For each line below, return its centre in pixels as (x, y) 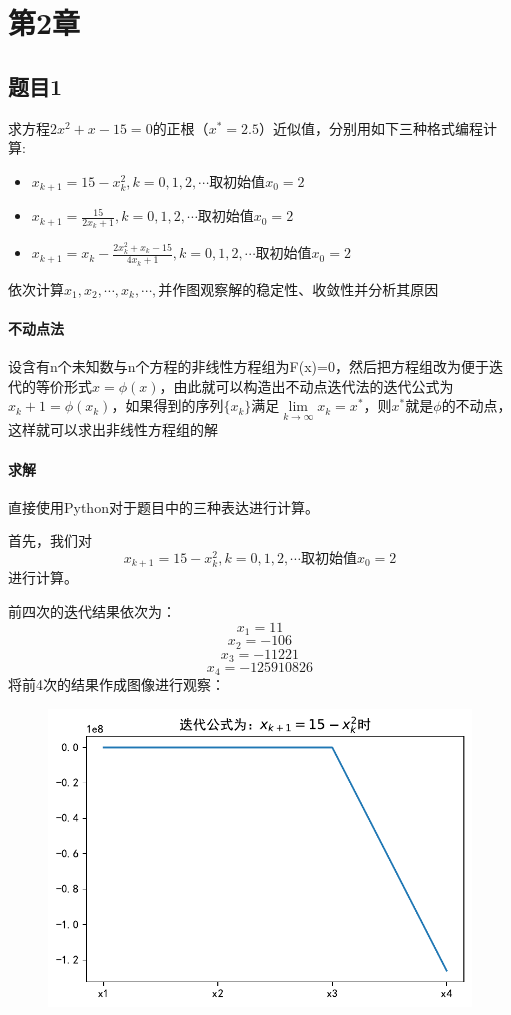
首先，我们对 (50, 540)
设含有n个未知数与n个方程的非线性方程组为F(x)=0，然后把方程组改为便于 (248, 365)
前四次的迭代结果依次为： (92, 611)
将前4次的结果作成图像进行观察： (116, 684)
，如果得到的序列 (167, 405)
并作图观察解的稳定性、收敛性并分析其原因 (298, 288)
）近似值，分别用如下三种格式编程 (370, 127)
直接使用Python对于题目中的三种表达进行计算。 (163, 506)
